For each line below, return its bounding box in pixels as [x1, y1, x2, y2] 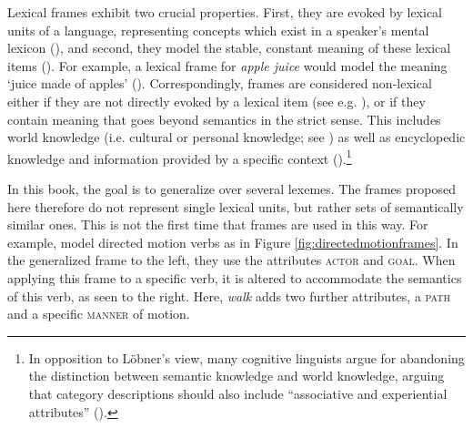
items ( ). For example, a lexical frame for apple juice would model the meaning [7, 56, 448, 75]
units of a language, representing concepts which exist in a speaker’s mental [7, 20, 429, 39]
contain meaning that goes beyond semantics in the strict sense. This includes [7, 109, 441, 128]
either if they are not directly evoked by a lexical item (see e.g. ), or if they [7, 91, 426, 110]
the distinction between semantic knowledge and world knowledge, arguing [28, 366, 445, 385]
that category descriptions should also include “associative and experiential [28, 383, 448, 403]
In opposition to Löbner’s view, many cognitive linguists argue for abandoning [28, 348, 465, 367]
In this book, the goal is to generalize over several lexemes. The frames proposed [7, 179, 456, 198]
